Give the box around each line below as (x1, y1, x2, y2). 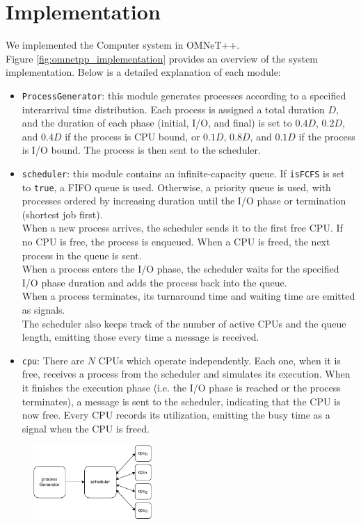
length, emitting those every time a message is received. (22, 330, 259, 344)
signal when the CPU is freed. (22, 421, 150, 435)
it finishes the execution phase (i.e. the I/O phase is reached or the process (22, 380, 341, 395)
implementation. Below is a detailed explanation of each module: (6, 65, 281, 79)
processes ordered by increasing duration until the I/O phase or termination (22, 193, 346, 208)
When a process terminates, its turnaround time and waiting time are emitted (22, 289, 355, 303)
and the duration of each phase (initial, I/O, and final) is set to (22, 115, 292, 130)
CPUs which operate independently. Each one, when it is (98, 353, 341, 367)
